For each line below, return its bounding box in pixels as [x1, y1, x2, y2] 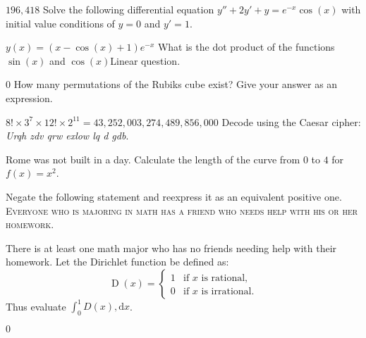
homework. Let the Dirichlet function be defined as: [6, 254, 229, 269]
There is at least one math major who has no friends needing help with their [6, 240, 337, 255]
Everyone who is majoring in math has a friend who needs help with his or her [6, 203, 358, 218]
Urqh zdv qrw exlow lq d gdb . [6, 128, 129, 143]
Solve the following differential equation [42, 2, 214, 16]
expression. [6, 90, 53, 105]
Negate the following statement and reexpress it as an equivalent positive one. [6, 189, 342, 204]
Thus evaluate [6, 299, 66, 313]
